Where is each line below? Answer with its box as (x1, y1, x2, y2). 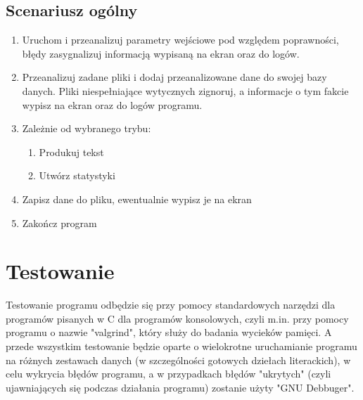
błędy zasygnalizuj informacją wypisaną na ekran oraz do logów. (22, 46, 300, 60)
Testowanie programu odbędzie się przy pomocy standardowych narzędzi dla (6, 297, 336, 312)
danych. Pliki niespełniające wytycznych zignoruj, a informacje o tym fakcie (22, 83, 349, 98)
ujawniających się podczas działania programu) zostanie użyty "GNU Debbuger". (6, 380, 355, 394)
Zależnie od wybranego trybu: (22, 121, 151, 136)
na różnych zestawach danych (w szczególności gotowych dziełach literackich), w (6, 352, 351, 367)
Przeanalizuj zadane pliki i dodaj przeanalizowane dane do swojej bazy (22, 70, 327, 84)
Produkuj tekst (39, 144, 104, 159)
